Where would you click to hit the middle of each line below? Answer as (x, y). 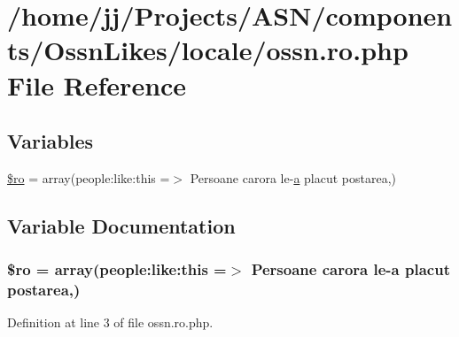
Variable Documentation (121, 225)
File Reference (97, 84)
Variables (51, 141)
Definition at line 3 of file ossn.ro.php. (110, 322)
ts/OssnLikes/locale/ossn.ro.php (208, 50)
